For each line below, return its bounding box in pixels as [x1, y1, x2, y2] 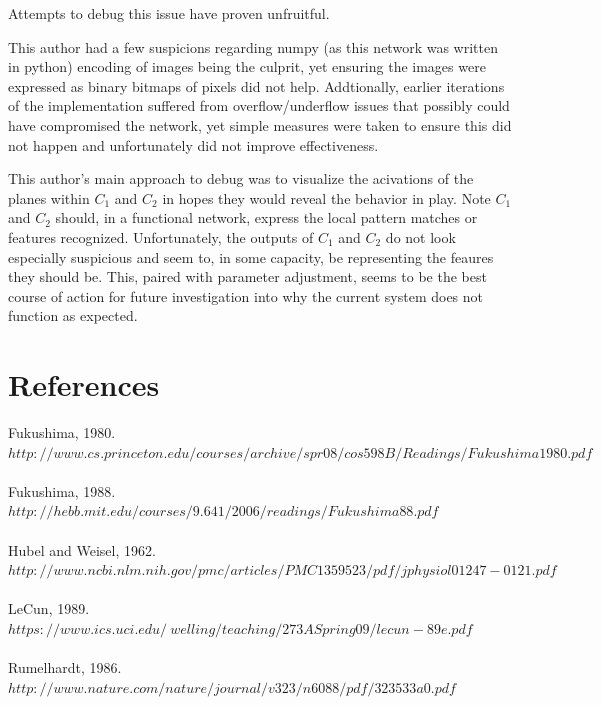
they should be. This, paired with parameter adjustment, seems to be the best [8, 266, 487, 287]
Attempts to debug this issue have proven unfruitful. [8, 3, 330, 23]
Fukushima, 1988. [8, 480, 116, 501]
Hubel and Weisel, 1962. [8, 539, 156, 560]
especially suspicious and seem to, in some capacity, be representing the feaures [8, 246, 494, 267]
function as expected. [8, 305, 138, 326]
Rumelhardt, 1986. [8, 657, 122, 678]
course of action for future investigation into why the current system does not [8, 285, 484, 306]
